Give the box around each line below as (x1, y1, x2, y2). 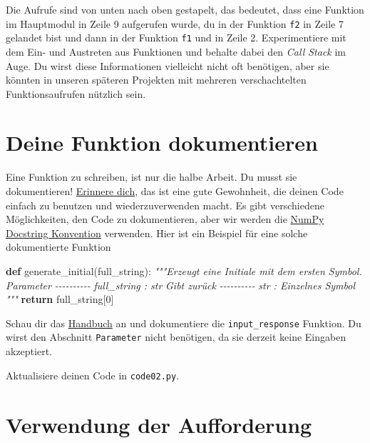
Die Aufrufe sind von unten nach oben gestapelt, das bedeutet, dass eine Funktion (6, 2, 364, 16)
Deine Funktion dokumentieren (6, 128, 318, 157)
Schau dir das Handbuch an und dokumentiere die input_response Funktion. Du (6, 315, 361, 330)
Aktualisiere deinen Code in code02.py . (6, 367, 180, 382)
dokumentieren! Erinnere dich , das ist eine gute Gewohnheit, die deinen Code (6, 184, 344, 198)
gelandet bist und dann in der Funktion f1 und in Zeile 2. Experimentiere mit (6, 30, 346, 45)
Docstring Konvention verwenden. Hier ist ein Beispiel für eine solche (6, 225, 308, 240)
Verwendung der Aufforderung (6, 409, 312, 439)
